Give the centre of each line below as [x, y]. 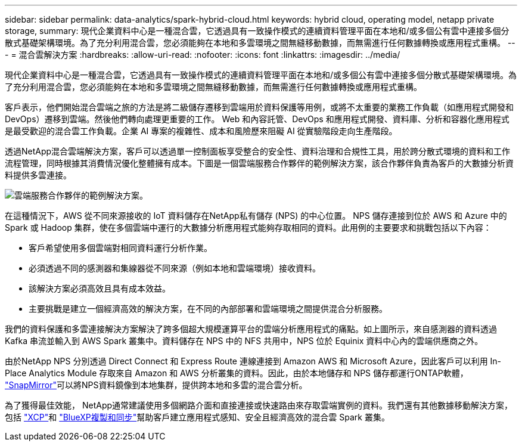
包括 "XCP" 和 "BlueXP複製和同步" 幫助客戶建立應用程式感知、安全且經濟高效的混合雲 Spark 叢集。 [197, 417]
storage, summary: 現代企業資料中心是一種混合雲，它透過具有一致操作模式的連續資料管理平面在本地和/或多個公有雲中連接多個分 [257, 31]
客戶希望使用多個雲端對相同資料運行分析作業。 [120, 248]
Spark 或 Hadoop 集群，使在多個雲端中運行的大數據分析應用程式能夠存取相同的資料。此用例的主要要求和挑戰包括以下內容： [248, 227]
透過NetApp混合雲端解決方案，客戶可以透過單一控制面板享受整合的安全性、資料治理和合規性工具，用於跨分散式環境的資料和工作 [258, 151]
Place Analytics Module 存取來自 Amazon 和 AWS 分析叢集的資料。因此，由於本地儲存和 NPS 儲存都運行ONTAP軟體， [237, 373]
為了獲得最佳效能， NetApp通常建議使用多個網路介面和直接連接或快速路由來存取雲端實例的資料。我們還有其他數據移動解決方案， [259, 405]
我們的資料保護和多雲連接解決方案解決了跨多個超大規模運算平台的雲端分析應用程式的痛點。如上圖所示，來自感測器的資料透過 [251, 329]
